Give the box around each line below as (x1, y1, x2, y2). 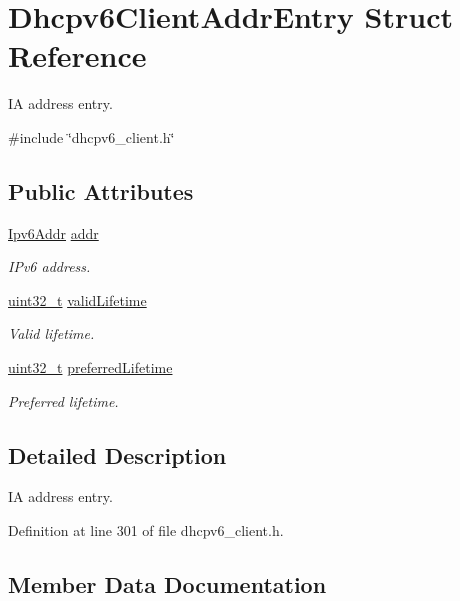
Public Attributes (8, 175, 194, 206)
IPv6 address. (8, 256, 91, 277)
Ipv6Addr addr (8, 222, 99, 243)
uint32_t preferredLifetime (8, 357, 173, 378)
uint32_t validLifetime (8, 289, 147, 310)
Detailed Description (8, 439, 227, 470)
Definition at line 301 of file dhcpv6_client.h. (8, 520, 284, 541)
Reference (8, 35, 147, 76)
